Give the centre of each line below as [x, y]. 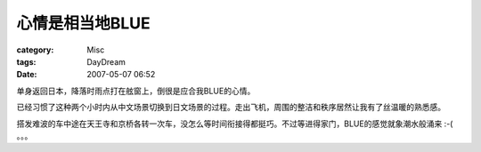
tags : [26, 61]
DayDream [106, 61]
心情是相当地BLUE [83, 23]
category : [35, 50]
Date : [27, 75]
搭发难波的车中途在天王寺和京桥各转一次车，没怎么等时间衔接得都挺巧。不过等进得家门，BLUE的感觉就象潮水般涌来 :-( [235, 124]
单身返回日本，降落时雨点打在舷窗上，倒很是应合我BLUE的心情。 [136, 91]
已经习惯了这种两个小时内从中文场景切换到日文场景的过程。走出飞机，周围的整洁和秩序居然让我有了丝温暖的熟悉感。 [231, 108]
